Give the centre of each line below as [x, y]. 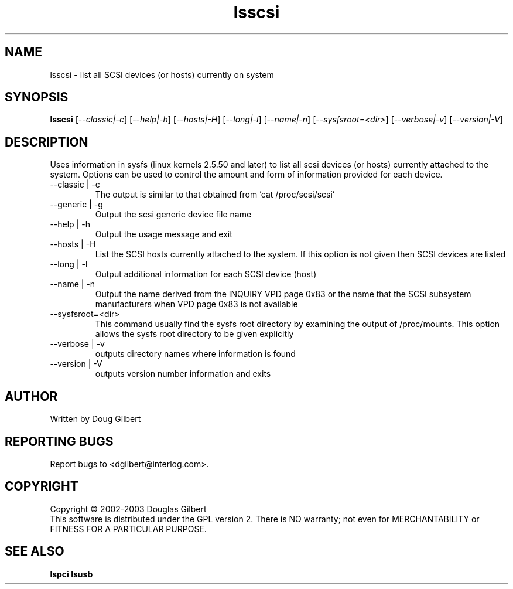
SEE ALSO [35, 551]
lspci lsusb [71, 574]
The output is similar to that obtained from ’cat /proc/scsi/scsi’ [215, 195]
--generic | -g [76, 205]
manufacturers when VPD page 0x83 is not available [196, 304]
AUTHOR [31, 396]
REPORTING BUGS [59, 441]
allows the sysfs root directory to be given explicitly [194, 334]
